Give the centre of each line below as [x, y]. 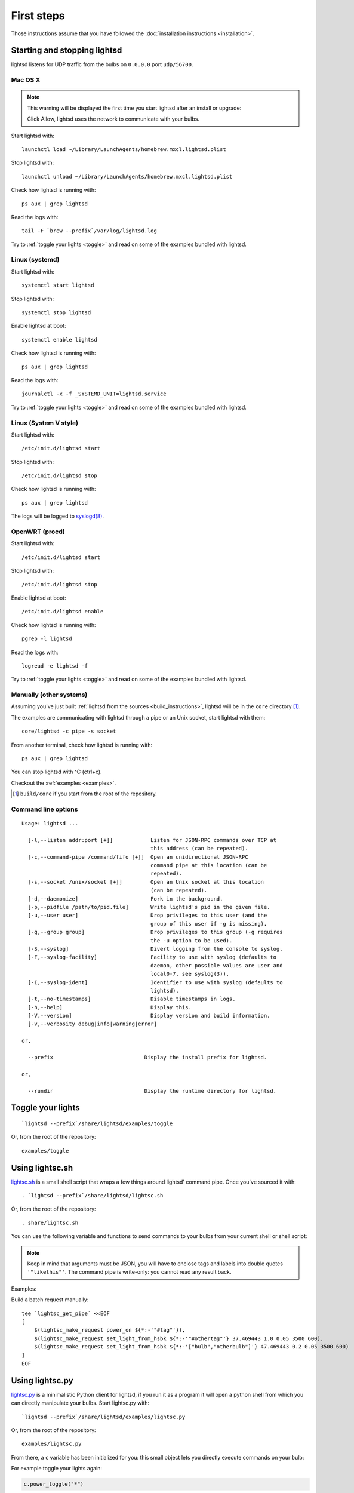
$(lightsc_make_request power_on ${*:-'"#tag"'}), [110, 1330]
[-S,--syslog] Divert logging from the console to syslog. [155, 949]
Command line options [44, 809]
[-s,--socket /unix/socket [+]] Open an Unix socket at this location [146, 882]
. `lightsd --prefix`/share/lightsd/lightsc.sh [93, 1196]
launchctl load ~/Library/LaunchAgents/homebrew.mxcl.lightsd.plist [124, 149]
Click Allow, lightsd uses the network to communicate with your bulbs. [113, 119]
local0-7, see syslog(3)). [190, 974]
